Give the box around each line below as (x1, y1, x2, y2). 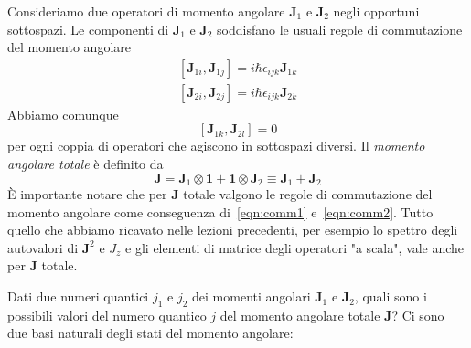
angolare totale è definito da (7, 154, 164, 174)
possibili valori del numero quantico (7, 305, 207, 324)
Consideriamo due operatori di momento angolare (7, 2, 285, 20)
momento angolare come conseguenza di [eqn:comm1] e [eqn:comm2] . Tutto (7, 202, 434, 221)
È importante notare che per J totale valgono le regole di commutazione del (7, 185, 433, 204)
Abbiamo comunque (7, 104, 119, 123)
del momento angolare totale (219, 305, 380, 324)
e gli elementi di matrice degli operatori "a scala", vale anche (125, 237, 465, 257)
